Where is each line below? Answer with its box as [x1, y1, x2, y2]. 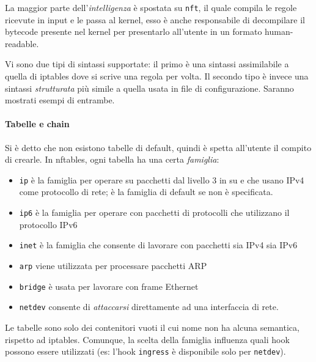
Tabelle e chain [5, 117, 70, 130]
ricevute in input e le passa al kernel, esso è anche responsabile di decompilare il [5, 13, 305, 26]
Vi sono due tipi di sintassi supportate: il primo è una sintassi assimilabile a [5, 57, 289, 70]
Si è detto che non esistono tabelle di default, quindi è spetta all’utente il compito [5, 141, 312, 153]
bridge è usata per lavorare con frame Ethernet [19, 279, 199, 292]
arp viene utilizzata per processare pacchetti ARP [19, 259, 207, 271]
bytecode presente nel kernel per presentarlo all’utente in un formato [5, 25, 262, 38]
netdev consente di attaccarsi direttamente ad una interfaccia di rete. [19, 300, 279, 313]
